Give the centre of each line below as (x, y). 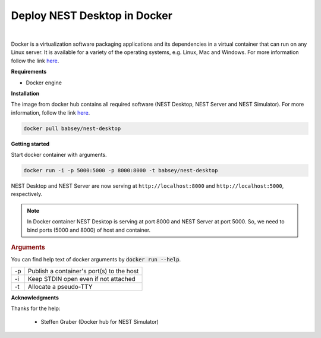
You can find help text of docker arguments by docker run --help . (96, 260)
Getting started (30, 144)
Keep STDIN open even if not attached (82, 279)
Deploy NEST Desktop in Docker (92, 15)
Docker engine (44, 83)
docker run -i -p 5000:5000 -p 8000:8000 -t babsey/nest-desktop (121, 170)
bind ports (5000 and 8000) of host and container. (89, 230)
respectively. (27, 194)
